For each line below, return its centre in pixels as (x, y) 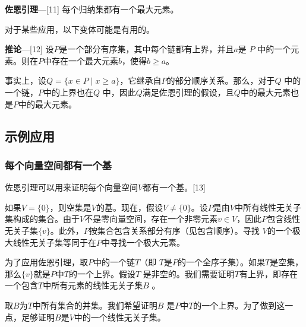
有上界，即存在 (269, 273)
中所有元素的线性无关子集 (93, 285)
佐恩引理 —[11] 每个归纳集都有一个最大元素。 (92, 9)
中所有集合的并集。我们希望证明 (95, 305)
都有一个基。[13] (174, 187)
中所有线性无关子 (268, 207)
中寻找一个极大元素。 (143, 242)
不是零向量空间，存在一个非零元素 (151, 219)
